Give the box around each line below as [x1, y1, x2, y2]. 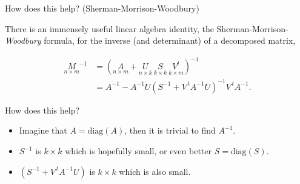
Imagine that [19, 124, 67, 137]
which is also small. [119, 165, 191, 177]
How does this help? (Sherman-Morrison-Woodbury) [5, 2, 199, 14]
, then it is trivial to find [124, 124, 216, 137]
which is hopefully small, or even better [65, 145, 212, 157]
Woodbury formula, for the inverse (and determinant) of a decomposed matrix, [5, 34, 296, 47]
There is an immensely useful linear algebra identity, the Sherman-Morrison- [5, 22, 288, 35]
